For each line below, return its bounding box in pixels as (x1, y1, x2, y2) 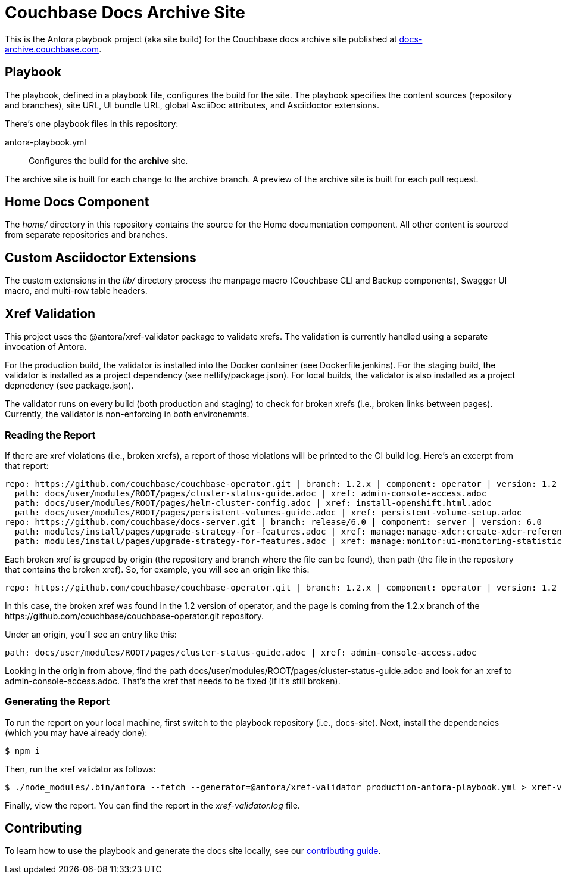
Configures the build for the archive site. (29, 155, 188, 166)
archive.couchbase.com (5, 44, 99, 54)
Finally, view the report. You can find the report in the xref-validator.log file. (5, 800, 300, 810)
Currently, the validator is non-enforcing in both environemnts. (5, 409, 249, 420)
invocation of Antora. (5, 341, 87, 352)
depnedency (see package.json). (5, 380, 134, 391)
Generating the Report (5, 695, 110, 708)
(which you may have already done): (5, 727, 148, 738)
